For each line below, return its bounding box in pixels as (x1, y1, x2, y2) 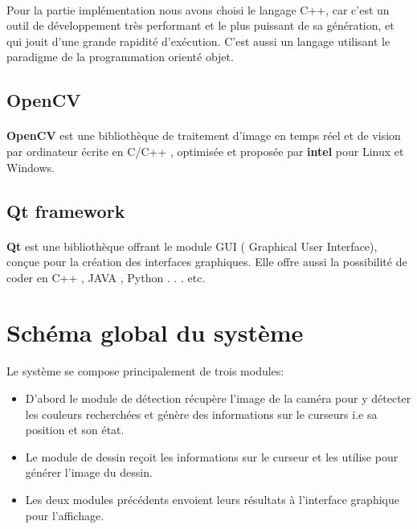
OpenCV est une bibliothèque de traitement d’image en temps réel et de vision (6, 127, 401, 144)
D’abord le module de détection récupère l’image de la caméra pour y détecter (25, 390, 411, 406)
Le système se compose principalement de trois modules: (6, 363, 284, 379)
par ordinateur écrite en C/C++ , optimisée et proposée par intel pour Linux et (6, 142, 404, 159)
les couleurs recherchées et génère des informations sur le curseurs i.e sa (25, 405, 378, 422)
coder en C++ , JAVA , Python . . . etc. (6, 269, 206, 285)
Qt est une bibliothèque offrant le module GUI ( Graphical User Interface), (6, 237, 378, 254)
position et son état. (25, 421, 125, 438)
